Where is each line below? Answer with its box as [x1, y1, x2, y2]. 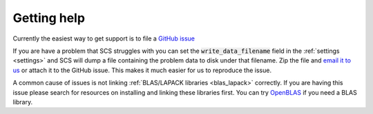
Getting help [12, 10, 86, 25]
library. [12, 98, 33, 106]
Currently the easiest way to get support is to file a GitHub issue [12, 34, 195, 43]
